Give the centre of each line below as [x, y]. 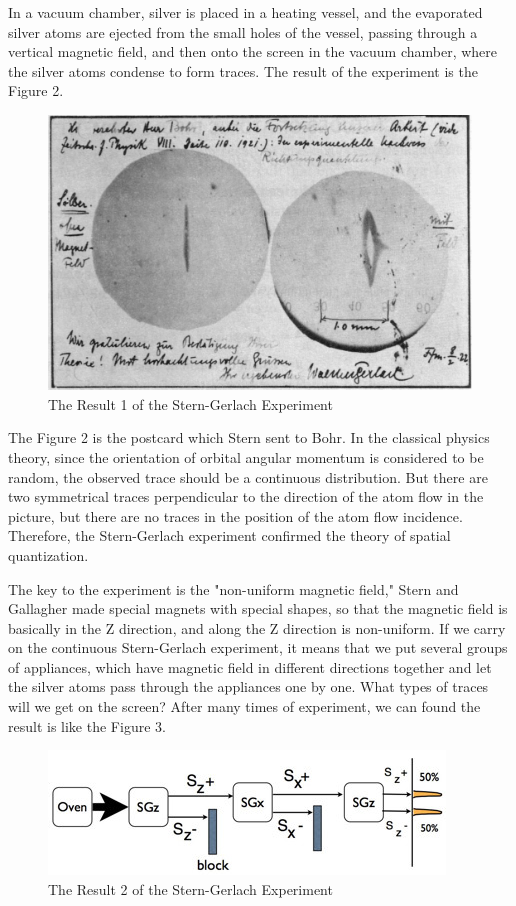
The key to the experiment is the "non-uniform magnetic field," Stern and [233, 588]
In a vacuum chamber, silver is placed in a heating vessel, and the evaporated [245, 12]
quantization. [48, 554]
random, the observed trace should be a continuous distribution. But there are [248, 476]
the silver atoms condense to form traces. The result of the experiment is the [243, 70]
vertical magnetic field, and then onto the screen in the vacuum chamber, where [253, 51]
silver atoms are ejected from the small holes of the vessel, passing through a [243, 31]
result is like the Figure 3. [87, 725]
